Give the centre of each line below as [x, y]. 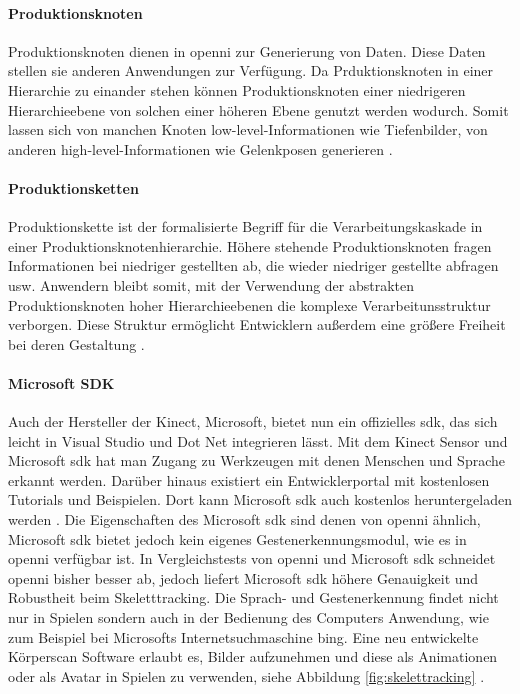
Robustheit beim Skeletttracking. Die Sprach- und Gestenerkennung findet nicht [253, 597]
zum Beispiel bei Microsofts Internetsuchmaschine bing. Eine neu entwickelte [243, 636]
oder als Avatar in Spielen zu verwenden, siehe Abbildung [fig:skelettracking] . [246, 675]
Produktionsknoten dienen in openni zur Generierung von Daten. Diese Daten [247, 50]
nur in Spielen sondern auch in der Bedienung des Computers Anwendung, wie [248, 617]
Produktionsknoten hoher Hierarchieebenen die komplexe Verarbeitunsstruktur [249, 304]
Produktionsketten [73, 187]
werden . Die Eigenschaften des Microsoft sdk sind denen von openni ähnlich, [244, 519]
